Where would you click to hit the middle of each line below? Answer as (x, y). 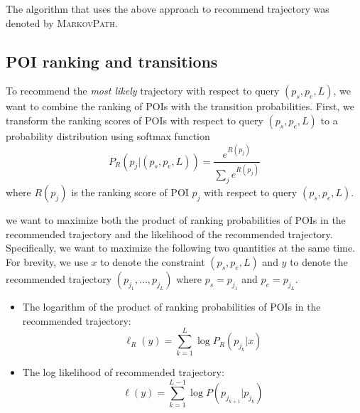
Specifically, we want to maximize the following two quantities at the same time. (181, 248)
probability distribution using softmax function (108, 135)
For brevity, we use (47, 262)
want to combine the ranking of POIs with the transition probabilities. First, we (180, 106)
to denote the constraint (153, 262)
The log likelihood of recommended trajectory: (123, 372)
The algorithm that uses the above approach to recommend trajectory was (168, 9)
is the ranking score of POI (130, 192)
